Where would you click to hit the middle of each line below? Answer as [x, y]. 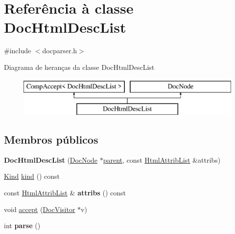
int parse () [22, 225]
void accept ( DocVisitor [40, 209]
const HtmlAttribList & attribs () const [65, 193]
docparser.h [60, 51]
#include [18, 51]
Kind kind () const [32, 176]
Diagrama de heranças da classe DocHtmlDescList [79, 67]
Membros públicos [51, 139]
